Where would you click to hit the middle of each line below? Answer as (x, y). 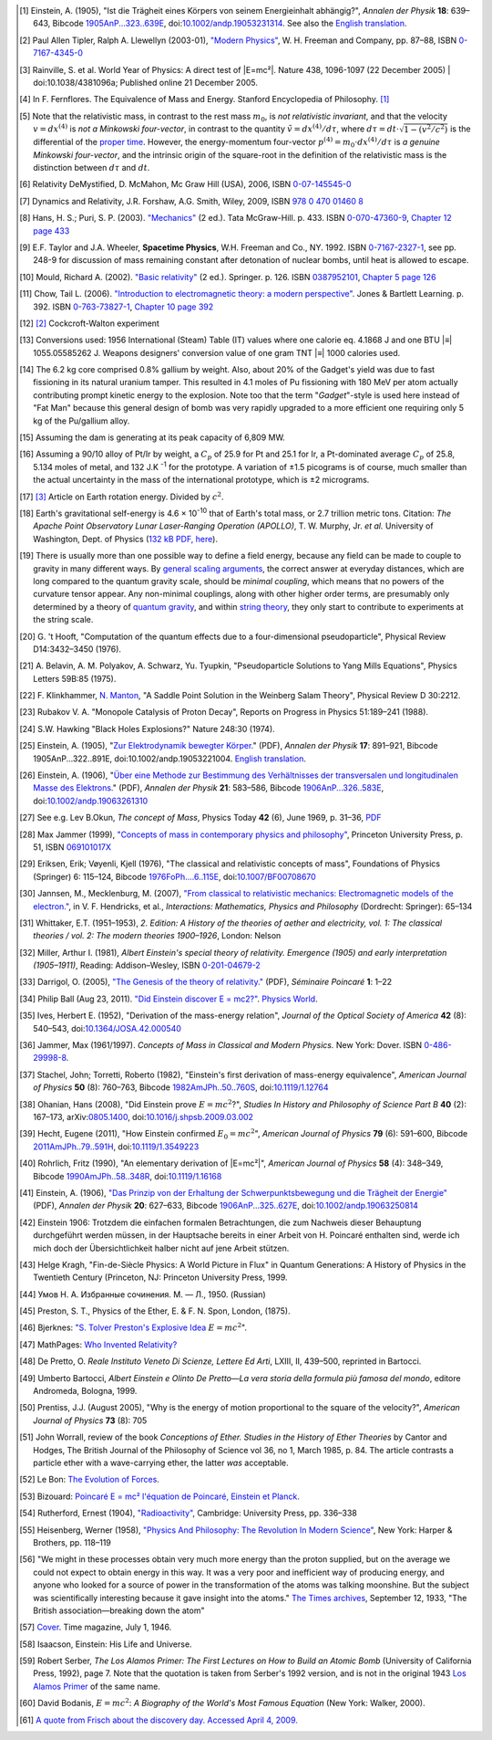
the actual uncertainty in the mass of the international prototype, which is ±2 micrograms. (201, 480)
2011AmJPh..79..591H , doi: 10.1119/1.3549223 (116, 1147)
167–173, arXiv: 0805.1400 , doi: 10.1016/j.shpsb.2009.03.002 (143, 1117)
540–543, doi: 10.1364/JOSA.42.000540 (108, 1028)
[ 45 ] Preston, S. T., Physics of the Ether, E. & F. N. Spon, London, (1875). (155, 1311)
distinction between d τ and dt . (92, 168)
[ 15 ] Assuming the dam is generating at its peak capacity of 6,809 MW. (153, 437)
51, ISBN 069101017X (72, 847)
